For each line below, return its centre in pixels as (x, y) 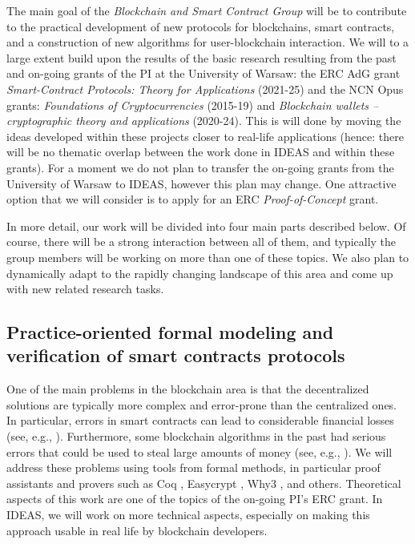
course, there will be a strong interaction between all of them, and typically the (201, 242)
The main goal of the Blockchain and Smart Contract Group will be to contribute (207, 10)
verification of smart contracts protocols (176, 355)
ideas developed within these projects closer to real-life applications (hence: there (205, 136)
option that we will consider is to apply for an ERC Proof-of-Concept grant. (193, 199)
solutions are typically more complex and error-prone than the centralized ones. (202, 404)
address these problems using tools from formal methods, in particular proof (193, 467)
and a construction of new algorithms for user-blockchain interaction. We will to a (208, 42)
